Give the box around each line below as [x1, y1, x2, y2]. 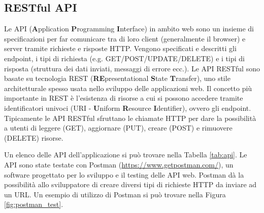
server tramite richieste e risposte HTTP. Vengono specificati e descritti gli [4, 43, 237, 54]
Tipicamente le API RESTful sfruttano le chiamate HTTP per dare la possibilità [4, 112, 256, 123]
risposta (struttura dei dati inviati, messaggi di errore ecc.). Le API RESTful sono [4, 63, 260, 73]
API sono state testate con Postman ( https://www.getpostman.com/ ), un [4, 159, 234, 169]
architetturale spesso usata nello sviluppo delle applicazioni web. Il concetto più [4, 82, 252, 93]
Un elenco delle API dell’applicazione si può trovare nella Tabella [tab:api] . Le [4, 149, 247, 160]
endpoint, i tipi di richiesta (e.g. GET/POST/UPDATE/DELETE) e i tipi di [4, 53, 245, 63]
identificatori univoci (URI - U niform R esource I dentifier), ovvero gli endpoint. [4, 102, 251, 113]
